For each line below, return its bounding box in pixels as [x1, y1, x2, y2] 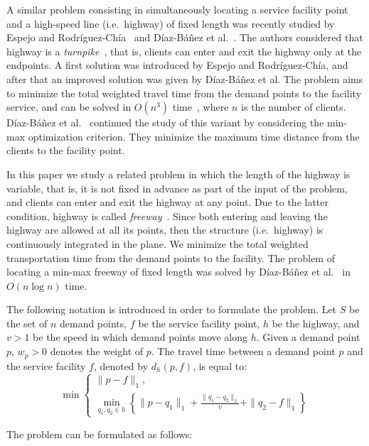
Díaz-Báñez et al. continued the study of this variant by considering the [6, 115, 324, 130]
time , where [172, 99, 229, 114]
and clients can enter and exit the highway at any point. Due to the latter [6, 195, 329, 210]
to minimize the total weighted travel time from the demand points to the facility [6, 85, 362, 100]
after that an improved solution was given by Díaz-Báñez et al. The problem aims [6, 71, 363, 86]
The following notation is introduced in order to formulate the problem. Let [6, 302, 337, 317]
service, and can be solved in [6, 99, 132, 114]
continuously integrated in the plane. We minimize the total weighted [6, 236, 309, 251]
